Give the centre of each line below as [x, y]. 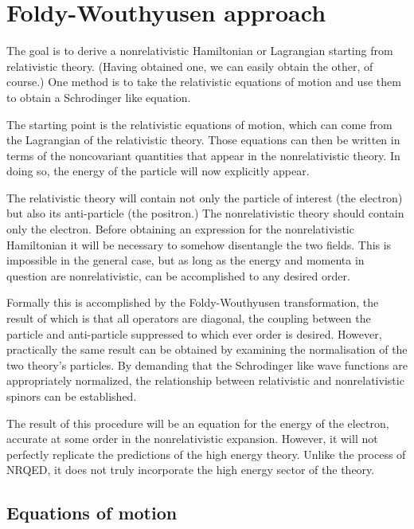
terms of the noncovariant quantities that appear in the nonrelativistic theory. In [203, 155]
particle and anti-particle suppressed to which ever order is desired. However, [194, 333]
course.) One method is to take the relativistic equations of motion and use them [204, 82]
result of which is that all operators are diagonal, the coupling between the [189, 318]
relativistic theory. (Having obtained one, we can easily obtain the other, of [190, 66]
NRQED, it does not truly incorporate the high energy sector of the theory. [191, 470]
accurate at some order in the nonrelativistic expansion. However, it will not [192, 439]
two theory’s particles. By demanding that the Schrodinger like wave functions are [207, 364]
